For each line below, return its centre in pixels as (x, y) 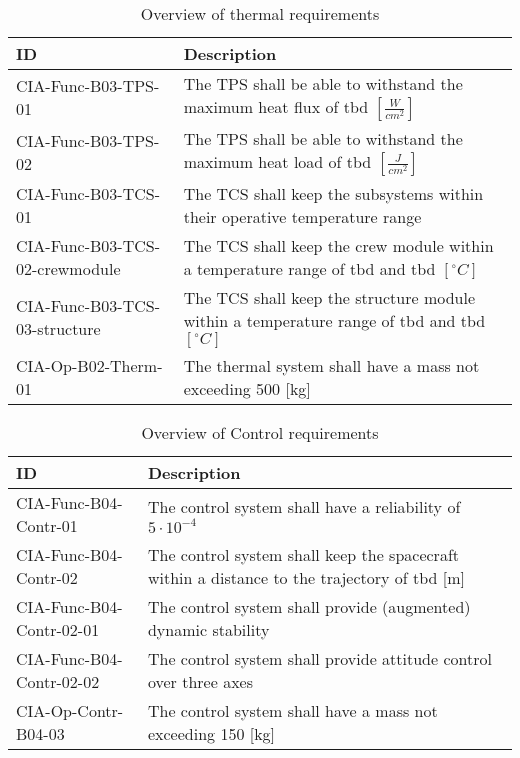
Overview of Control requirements (260, 432)
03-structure (58, 328)
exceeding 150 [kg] (211, 733)
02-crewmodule (68, 268)
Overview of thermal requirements (260, 13)
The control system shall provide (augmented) (309, 606)
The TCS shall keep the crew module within (338, 245)
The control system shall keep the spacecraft (303, 554)
